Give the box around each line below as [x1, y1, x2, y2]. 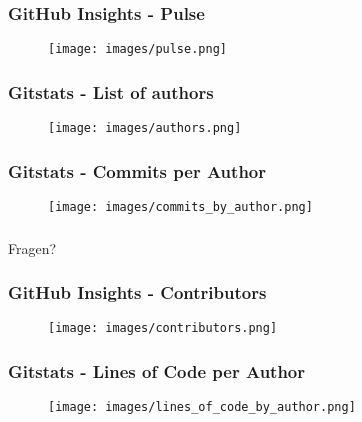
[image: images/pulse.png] [48, 42, 227, 57]
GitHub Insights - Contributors [8, 280, 267, 305]
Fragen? [8, 237, 57, 258]
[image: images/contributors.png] [48, 321, 278, 336]
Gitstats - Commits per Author [8, 158, 267, 183]
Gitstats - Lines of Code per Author [8, 358, 306, 383]
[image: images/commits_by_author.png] [48, 199, 313, 214]
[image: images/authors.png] [48, 121, 242, 136]
